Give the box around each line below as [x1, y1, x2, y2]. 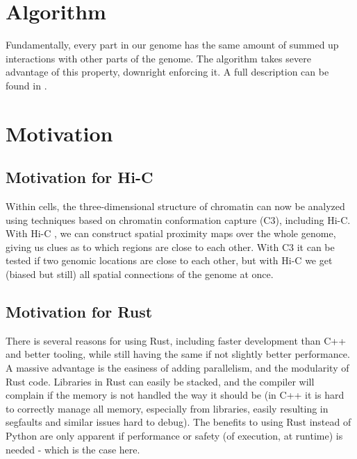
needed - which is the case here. [6, 442, 140, 456]
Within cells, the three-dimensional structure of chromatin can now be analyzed [6, 199, 345, 214]
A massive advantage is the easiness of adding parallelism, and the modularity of [6, 361, 349, 375]
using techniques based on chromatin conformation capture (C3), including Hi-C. [6, 212, 351, 227]
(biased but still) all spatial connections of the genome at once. [6, 267, 274, 282]
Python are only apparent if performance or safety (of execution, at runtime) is [6, 428, 343, 442]
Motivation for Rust [6, 301, 153, 322]
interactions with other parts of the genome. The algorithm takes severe [6, 51, 311, 65]
